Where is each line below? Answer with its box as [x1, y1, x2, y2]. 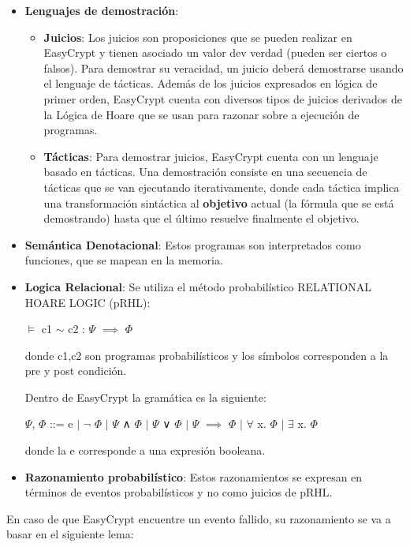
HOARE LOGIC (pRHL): [24, 294, 151, 310]
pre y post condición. [24, 362, 127, 379]
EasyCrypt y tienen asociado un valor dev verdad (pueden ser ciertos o [43, 44, 387, 61]
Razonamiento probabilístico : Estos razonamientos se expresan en [24, 468, 363, 485]
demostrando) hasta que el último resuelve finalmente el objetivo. [43, 210, 360, 227]
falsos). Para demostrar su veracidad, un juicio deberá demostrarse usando [43, 59, 404, 76]
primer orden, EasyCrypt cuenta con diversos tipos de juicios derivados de [43, 90, 402, 107]
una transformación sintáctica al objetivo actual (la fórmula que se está [43, 194, 394, 211]
